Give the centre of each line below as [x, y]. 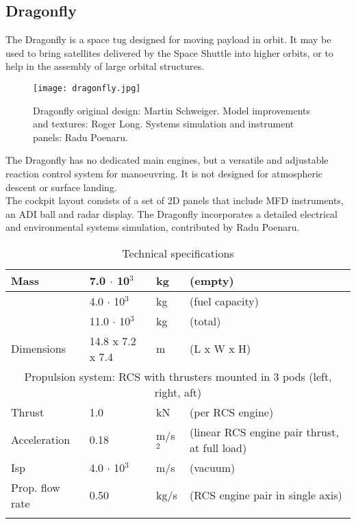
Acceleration [41, 440]
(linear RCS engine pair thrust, [264, 432]
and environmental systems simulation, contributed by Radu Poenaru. [153, 227]
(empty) [212, 280]
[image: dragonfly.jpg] [87, 88]
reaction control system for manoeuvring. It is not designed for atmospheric [164, 174]
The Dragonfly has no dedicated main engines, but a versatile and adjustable [167, 160]
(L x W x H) [220, 349]
